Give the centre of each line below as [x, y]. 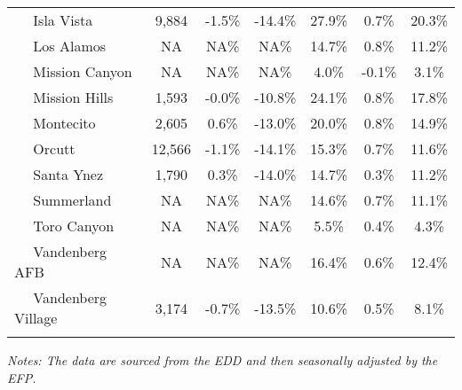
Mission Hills [73, 97]
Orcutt [54, 148]
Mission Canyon [83, 71]
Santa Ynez [68, 174]
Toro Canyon [74, 226]
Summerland [72, 200]
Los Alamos [70, 46]
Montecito [64, 123]
